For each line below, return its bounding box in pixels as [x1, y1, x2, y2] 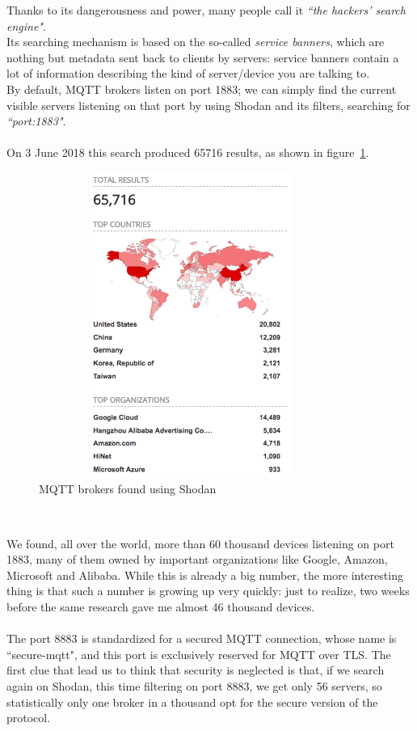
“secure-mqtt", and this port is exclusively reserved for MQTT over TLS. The [6, 645, 391, 662]
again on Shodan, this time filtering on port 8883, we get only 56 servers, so [6, 678, 382, 694]
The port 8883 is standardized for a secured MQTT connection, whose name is [6, 630, 397, 647]
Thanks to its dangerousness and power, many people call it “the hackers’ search [6, 2, 406, 18]
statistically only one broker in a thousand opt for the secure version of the [6, 693, 378, 710]
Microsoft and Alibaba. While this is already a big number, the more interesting [6, 566, 403, 583]
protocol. [6, 709, 51, 726]
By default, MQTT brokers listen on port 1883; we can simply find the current [6, 80, 397, 97]
